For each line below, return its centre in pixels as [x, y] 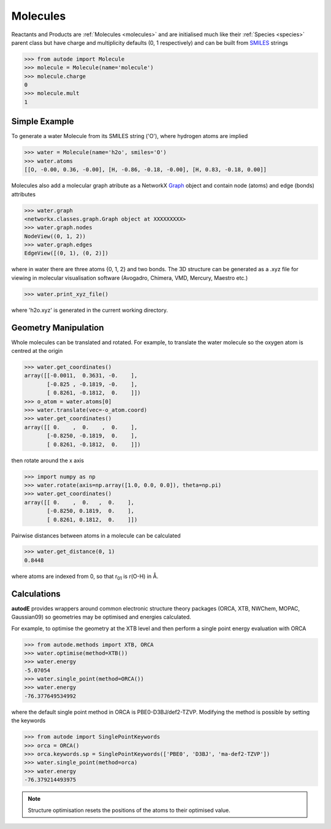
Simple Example [43, 122]
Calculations [36, 594]
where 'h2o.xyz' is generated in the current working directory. [90, 310]
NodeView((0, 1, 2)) [55, 236]
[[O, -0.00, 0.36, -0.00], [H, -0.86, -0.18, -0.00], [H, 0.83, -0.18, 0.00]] [145, 170]
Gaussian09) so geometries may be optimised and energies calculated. [101, 617]
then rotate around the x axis [48, 460]
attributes [24, 194]
